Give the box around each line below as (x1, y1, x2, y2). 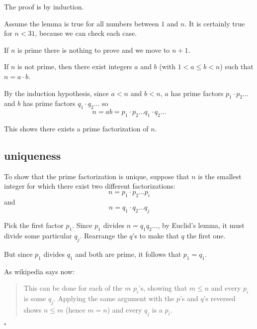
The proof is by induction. (4, 1, 84, 11)
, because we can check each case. (35, 28, 137, 38)
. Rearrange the (80, 230, 127, 240)
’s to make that (132, 230, 179, 240)
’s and (180, 293, 198, 303)
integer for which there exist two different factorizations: (4, 181, 175, 191)
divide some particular (4, 230, 72, 240)
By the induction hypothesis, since (4, 88, 109, 98)
